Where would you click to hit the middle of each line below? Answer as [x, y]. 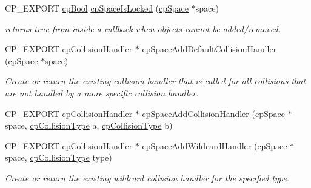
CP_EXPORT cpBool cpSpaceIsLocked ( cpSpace [97, 8]
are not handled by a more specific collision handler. [102, 92]
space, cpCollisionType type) [59, 157]
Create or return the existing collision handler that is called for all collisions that [155, 81]
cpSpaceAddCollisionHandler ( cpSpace [213, 113]
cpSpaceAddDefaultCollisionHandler [209, 49]
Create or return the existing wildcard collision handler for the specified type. [147, 177]
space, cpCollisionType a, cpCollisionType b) [89, 125]
